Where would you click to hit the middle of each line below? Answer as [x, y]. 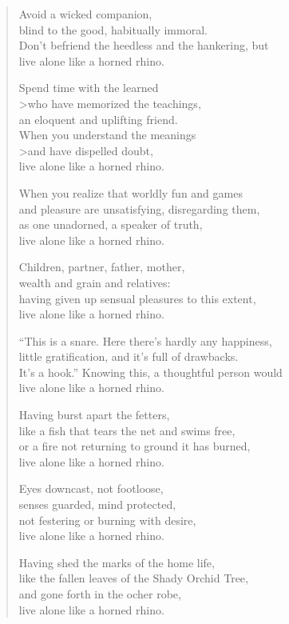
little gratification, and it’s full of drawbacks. [129, 356]
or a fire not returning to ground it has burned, [135, 446]
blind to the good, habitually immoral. [113, 29]
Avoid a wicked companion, [85, 14]
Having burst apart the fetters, [94, 415]
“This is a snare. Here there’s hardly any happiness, [145, 340]
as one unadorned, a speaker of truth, [111, 224]
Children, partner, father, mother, [102, 267]
